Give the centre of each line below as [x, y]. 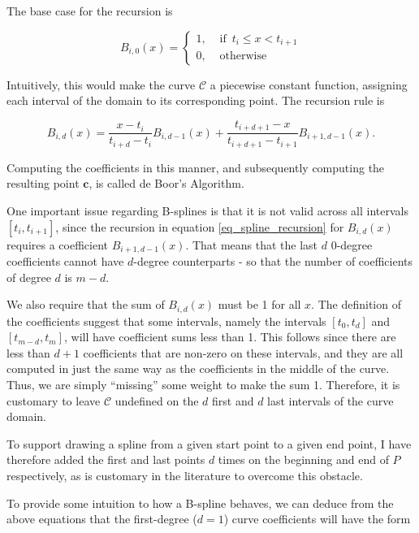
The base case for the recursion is [90, 11]
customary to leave [54, 400]
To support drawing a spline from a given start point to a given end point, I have [209, 443]
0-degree [352, 244]
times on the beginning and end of [303, 459]
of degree [29, 277]
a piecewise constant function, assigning [309, 84]
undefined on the [157, 400]
